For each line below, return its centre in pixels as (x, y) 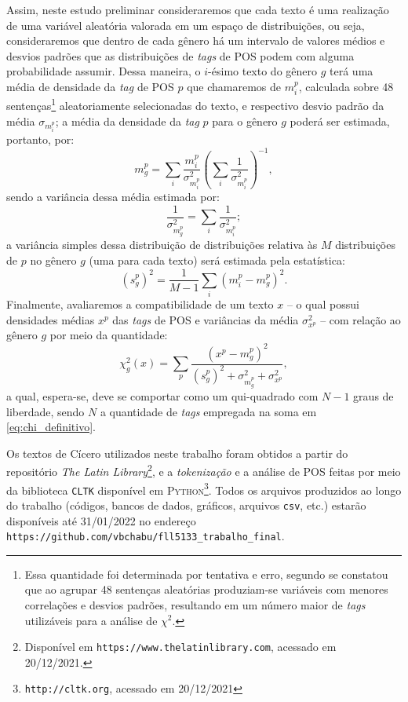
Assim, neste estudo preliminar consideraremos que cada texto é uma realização (198, 9)
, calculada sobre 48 (346, 86)
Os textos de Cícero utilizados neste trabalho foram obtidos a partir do (177, 453)
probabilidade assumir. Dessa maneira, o (104, 71)
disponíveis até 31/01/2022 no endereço (101, 520)
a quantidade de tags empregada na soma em (208, 411)
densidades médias (51, 319)
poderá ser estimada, (340, 121)
